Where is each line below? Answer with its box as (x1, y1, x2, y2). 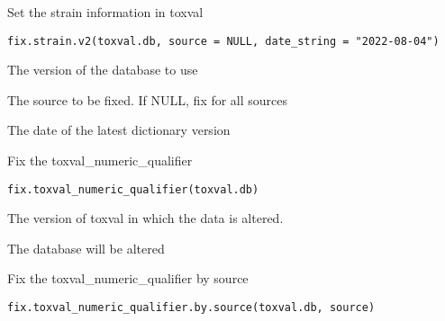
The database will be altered (7, 238, 165, 257)
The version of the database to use (7, 60, 198, 79)
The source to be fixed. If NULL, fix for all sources (7, 90, 288, 109)
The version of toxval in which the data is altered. (7, 209, 284, 227)
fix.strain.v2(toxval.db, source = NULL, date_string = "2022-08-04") (7, 34, 440, 48)
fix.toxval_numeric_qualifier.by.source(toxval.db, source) (7, 301, 376, 315)
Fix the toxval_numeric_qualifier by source (7, 269, 249, 288)
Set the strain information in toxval (7, 3, 204, 21)
